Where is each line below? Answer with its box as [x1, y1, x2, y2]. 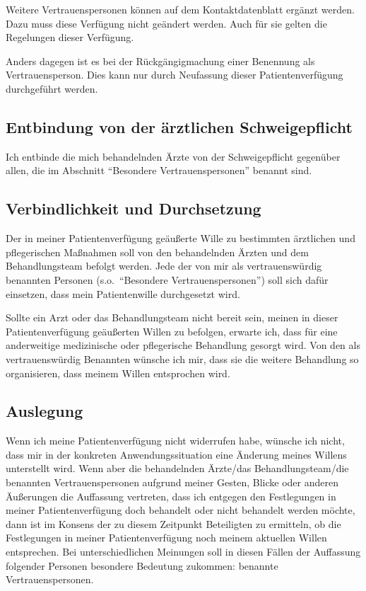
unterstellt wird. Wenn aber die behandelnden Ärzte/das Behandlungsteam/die [6, 461, 349, 476]
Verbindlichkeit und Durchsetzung [6, 197, 261, 219]
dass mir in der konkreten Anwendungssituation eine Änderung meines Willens [6, 447, 347, 461]
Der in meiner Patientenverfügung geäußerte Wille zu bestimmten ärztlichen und [6, 231, 355, 246]
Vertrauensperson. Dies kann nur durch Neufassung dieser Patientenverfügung [6, 67, 343, 82]
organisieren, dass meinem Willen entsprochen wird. [6, 365, 230, 380]
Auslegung [6, 400, 83, 422]
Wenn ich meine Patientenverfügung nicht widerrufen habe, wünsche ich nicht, [6, 433, 345, 448]
